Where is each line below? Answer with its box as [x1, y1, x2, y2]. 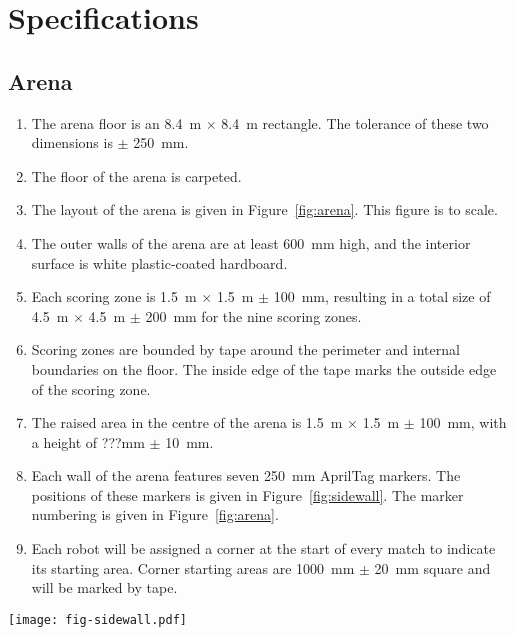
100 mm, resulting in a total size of [273, 286, 491, 307]
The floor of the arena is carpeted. [31, 165, 242, 186]
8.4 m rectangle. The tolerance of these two [221, 112, 489, 133]
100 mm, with [419, 412, 507, 433]
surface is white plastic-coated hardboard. [31, 252, 288, 273]
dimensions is [31, 132, 113, 153]
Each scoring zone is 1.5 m [31, 286, 197, 307]
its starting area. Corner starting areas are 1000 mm [31, 557, 355, 578]
